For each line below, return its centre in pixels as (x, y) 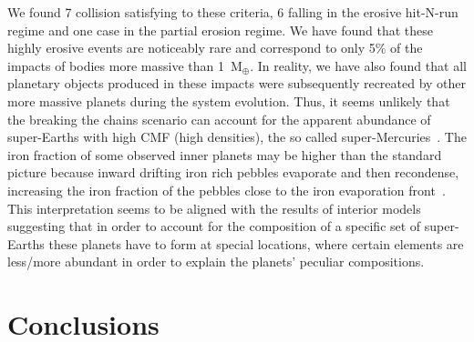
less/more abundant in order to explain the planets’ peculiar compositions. (216, 262)
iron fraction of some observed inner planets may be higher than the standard (225, 154)
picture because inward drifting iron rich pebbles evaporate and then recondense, (233, 172)
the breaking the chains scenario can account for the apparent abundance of (219, 119)
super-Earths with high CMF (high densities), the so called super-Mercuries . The (237, 137)
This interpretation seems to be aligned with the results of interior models (214, 208)
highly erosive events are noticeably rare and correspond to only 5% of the (215, 48)
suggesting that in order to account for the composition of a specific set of (214, 226)
